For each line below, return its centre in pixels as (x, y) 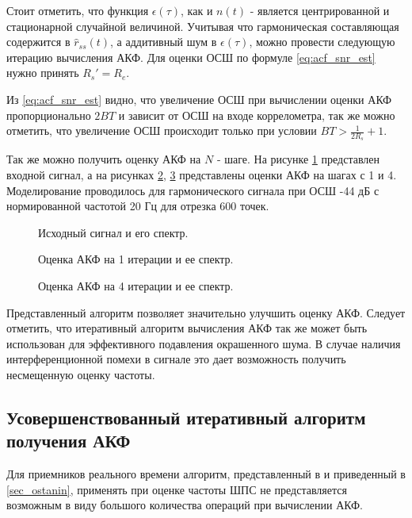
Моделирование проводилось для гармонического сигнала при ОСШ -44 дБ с (193, 190)
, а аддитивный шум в (164, 42)
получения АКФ (69, 441)
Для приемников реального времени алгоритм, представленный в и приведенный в (206, 474)
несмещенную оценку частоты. (81, 374)
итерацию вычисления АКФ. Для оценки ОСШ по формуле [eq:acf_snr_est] (191, 57)
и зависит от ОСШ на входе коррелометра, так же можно (257, 115)
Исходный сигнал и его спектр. (113, 232)
